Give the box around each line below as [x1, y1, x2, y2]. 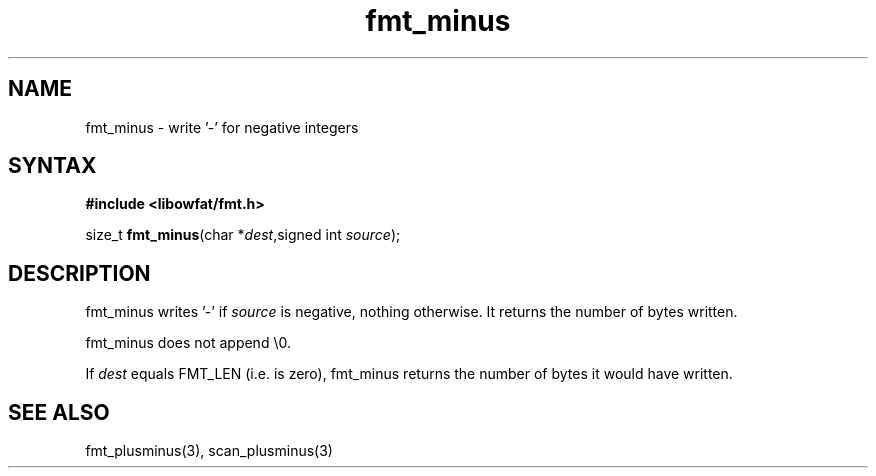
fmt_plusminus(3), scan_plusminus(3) [85, 442, 333, 460]
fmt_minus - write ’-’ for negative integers [85, 118, 359, 136]
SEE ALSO [8, 399, 110, 425]
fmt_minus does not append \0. [85, 334, 291, 352]
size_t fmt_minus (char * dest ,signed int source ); [85, 226, 401, 244]
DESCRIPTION [8, 260, 151, 286]
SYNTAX [8, 153, 97, 179]
